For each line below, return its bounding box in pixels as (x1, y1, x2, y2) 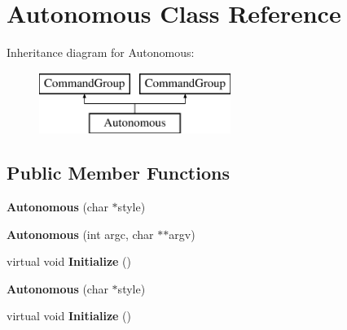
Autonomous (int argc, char (7, 225, 154, 242)
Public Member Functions (7, 160, 230, 185)
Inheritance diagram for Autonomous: (7, 44, 195, 61)
